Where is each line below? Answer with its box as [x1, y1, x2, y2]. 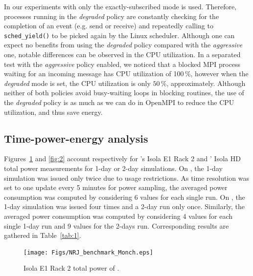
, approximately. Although [166, 78, 246, 88]
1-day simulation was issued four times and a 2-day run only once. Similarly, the [4, 201, 245, 212]
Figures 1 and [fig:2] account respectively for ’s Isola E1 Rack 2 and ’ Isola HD [4, 153, 241, 164]
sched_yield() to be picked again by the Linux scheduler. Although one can [4, 30, 235, 40]
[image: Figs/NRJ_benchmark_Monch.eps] [23, 249, 153, 256]
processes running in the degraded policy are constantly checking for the [4, 11, 219, 21]
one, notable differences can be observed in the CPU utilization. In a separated [4, 49, 241, 60]
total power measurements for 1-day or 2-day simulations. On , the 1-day [4, 163, 223, 173]
